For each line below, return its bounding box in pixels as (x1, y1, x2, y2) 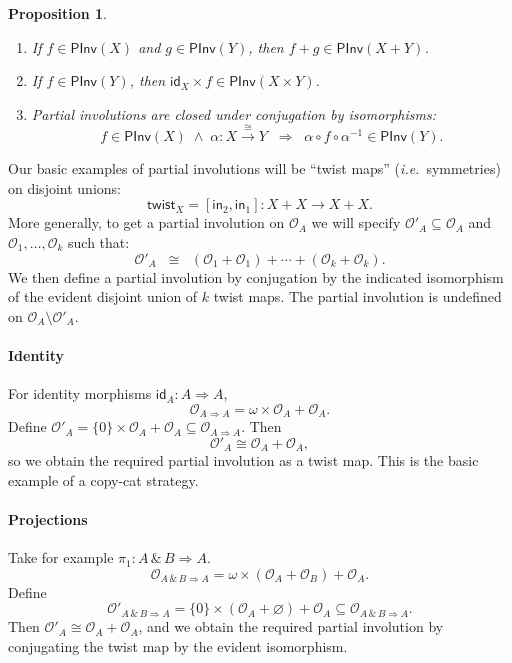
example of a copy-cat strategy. (8, 469, 199, 490)
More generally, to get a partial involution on (8, 212, 285, 233)
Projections (8, 509, 88, 529)
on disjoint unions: (8, 177, 121, 198)
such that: (68, 231, 130, 252)
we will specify (311, 212, 401, 233)
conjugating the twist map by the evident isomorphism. (8, 635, 348, 656)
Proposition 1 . (8, 3, 107, 23)
